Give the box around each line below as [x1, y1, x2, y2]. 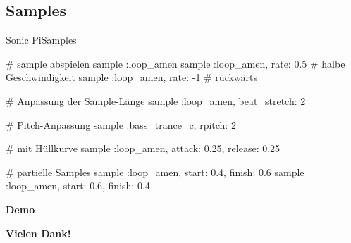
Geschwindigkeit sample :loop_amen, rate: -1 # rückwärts [6, 70, 258, 85]
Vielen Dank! [6, 225, 71, 240]
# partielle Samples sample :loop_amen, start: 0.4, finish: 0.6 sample [6, 164, 304, 179]
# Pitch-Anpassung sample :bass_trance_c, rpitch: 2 [6, 117, 236, 132]
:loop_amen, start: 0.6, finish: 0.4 [6, 178, 150, 193]
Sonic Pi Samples [6, 32, 77, 47]
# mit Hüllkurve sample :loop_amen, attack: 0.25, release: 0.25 [6, 141, 281, 156]
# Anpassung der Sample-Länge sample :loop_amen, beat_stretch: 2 [6, 93, 306, 108]
